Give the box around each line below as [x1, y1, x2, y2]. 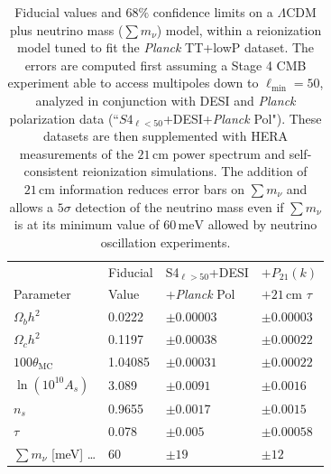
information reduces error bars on [59, 179, 245, 198]
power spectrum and [172, 144, 286, 163]
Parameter [14, 284, 71, 303]
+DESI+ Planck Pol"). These [162, 108, 322, 127]
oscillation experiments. [100, 232, 231, 251]
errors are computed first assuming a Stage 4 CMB [24, 55, 307, 74]
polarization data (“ [9, 108, 119, 127]
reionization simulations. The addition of [82, 162, 308, 181]
